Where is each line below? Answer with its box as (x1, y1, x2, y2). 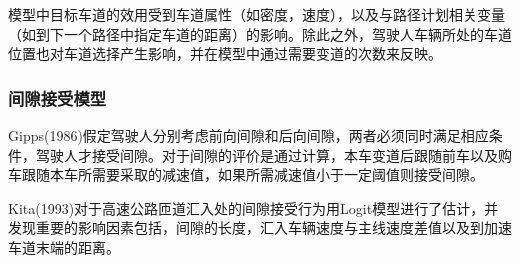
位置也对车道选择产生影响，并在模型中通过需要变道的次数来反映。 (8, 43, 442, 64)
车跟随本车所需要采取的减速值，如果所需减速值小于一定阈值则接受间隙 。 (8, 164, 484, 185)
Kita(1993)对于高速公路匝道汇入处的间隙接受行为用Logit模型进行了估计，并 (8, 197, 499, 218)
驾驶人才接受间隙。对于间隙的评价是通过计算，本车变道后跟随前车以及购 (35, 144, 512, 165)
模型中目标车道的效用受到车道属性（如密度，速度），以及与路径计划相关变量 (8, 4, 505, 24)
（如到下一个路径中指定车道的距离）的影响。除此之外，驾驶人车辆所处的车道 (8, 23, 512, 44)
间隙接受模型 (8, 85, 107, 110)
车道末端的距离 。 (8, 236, 120, 257)
